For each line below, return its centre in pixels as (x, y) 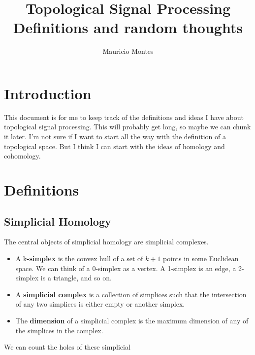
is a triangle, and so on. (76, 278)
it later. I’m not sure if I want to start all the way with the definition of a (115, 137)
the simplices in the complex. (59, 330)
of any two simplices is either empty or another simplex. (100, 304)
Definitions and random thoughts (128, 27)
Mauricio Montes (128, 51)
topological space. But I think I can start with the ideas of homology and (114, 146)
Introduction (48, 93)
